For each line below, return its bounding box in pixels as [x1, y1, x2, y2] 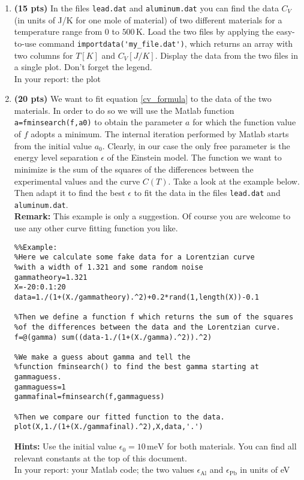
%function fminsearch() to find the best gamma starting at [14, 363, 259, 372]
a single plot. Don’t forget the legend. [14, 61, 152, 73]
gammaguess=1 [14, 382, 66, 391]
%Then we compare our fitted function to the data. [14, 412, 225, 421]
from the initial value [14, 139, 92, 152]
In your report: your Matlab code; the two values [14, 463, 194, 476]
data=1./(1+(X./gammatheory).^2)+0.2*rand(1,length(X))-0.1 [14, 292, 259, 301]
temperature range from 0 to [14, 25, 119, 38]
